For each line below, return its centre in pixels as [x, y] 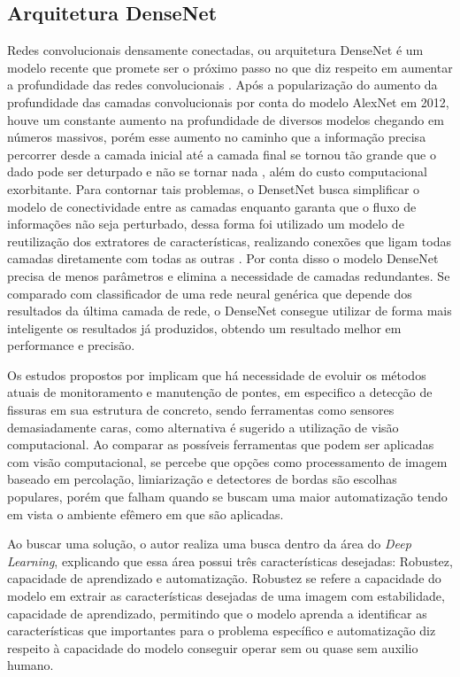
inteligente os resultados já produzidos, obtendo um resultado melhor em [204, 327]
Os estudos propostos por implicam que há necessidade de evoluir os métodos [217, 374]
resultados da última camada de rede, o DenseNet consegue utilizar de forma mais [230, 311]
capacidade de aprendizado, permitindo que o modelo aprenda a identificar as [217, 613]
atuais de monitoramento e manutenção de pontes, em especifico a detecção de [220, 392]
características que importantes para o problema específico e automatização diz [222, 630]
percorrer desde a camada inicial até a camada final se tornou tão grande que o [222, 154]
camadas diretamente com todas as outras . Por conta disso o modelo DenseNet [223, 258]
